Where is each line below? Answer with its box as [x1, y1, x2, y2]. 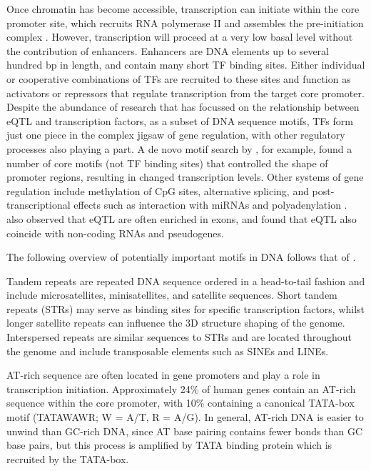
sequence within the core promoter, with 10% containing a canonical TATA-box [6, 395, 355, 410]
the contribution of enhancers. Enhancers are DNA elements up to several [6, 43, 329, 58]
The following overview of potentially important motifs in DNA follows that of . [6, 249, 356, 264]
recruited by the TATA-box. [6, 451, 129, 466]
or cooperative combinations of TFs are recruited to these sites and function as [6, 71, 351, 86]
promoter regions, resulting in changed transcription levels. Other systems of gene [6, 169, 364, 184]
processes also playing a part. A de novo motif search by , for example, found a [6, 141, 352, 156]
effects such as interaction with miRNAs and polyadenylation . [73, 197, 347, 212]
